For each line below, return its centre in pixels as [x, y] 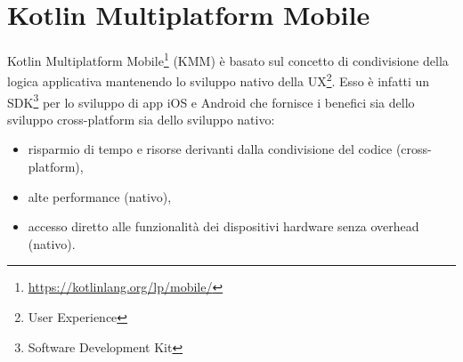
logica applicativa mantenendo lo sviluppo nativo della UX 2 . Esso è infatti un [219, 80]
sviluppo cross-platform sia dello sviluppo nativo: [141, 119]
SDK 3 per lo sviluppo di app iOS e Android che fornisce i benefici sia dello [211, 101]
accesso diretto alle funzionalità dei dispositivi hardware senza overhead [223, 226]
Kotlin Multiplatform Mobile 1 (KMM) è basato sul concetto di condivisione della [228, 59]
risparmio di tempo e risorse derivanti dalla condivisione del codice [210, 149]
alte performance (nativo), [100, 196]
